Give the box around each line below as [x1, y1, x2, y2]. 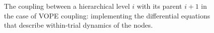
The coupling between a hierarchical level [4, 1, 130, 11]
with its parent [137, 1, 182, 11]
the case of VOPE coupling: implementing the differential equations [4, 10, 210, 20]
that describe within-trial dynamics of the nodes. [4, 20, 153, 30]
